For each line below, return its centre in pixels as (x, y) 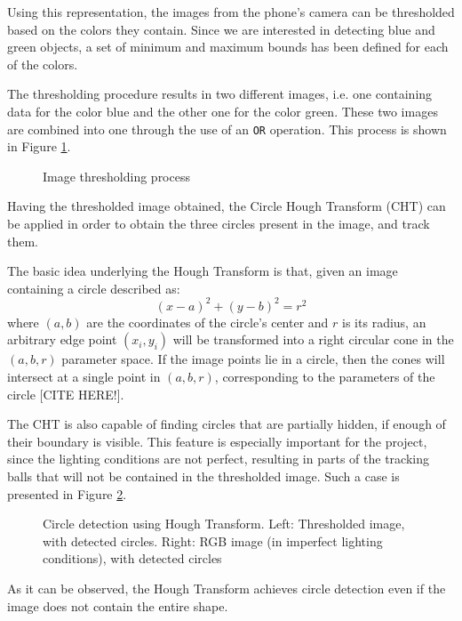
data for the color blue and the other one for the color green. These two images (223, 111)
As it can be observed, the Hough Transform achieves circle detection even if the (227, 588)
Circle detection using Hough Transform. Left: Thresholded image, (224, 524)
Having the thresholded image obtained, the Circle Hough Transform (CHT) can (227, 206)
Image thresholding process (116, 176)
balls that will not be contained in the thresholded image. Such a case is (203, 476)
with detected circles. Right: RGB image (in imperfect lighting (213, 540)
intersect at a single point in (84, 377)
